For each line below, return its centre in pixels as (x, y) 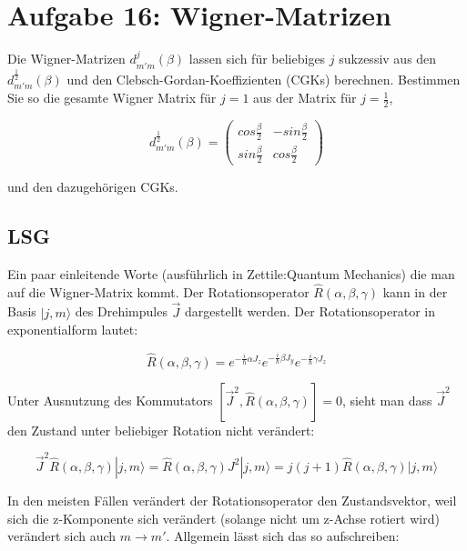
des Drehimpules (121, 311)
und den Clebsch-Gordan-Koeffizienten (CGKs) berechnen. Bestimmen (264, 79)
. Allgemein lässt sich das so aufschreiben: (283, 536)
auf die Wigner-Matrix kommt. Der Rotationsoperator (158, 291)
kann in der (415, 291)
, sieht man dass (387, 400)
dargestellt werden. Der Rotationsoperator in (310, 311)
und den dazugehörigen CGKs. (93, 187)
